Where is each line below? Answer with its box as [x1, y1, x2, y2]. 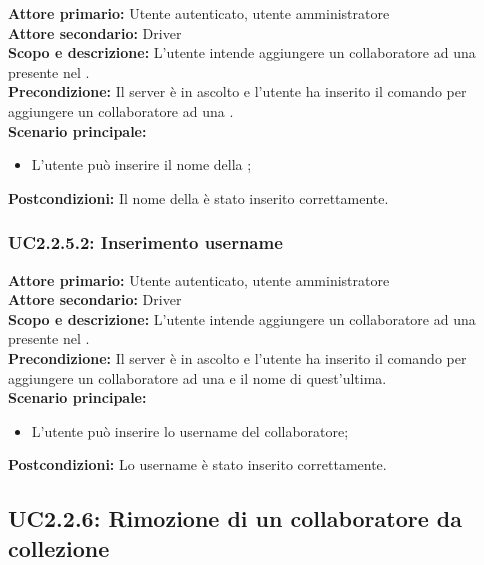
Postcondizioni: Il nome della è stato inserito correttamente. [8, 187, 389, 208]
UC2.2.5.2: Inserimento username [8, 230, 283, 255]
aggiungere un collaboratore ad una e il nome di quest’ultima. [8, 367, 387, 388]
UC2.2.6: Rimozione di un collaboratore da [8, 503, 462, 534]
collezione [8, 532, 110, 563]
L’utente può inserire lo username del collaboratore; [31, 420, 349, 441]
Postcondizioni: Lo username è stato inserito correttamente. [8, 454, 387, 475]
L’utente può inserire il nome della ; [31, 154, 252, 175]
